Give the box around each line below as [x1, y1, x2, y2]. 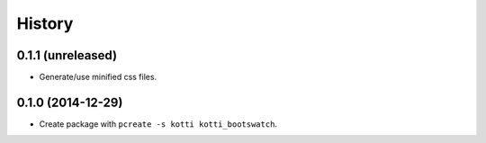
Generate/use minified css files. [39, 72, 157, 83]
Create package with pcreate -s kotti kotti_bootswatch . [39, 118, 278, 130]
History [16, 13, 74, 33]
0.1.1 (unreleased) [16, 48, 117, 63]
